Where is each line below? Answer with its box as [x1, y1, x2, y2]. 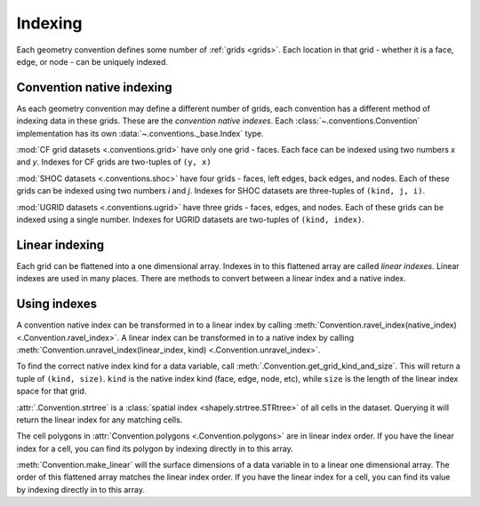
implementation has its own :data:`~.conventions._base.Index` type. [16, 128, 264, 138]
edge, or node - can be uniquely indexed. [16, 56, 169, 67]
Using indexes [16, 296, 98, 312]
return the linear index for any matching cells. [16, 414, 183, 425]
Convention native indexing [16, 80, 172, 95]
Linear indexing [16, 237, 105, 252]
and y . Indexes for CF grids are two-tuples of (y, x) [16, 156, 212, 168]
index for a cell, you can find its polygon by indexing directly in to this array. [16, 443, 293, 454]
